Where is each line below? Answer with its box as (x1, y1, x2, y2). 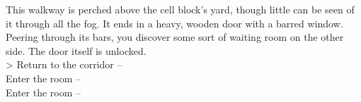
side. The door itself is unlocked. (6, 43, 147, 58)
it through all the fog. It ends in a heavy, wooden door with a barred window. (6, 15, 343, 30)
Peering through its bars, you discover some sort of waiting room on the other (6, 30, 344, 44)
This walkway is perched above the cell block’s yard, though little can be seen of (6, 2, 355, 16)
